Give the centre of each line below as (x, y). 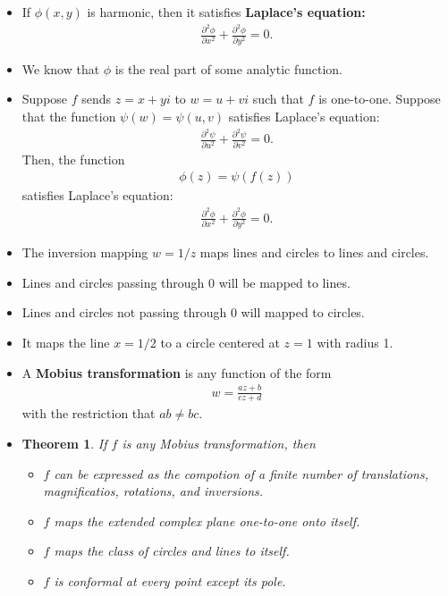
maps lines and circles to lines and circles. (314, 252)
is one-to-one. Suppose (380, 99)
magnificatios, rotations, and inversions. (153, 491)
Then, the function (73, 159)
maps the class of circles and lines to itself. (172, 551)
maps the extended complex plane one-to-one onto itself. (207, 520)
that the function (69, 116)
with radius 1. (355, 343)
